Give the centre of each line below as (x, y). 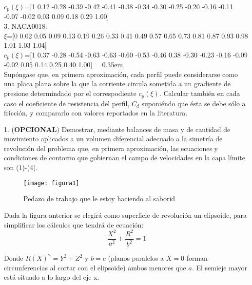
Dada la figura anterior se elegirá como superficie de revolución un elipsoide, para (126, 215)
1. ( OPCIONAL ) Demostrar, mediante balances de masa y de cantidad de (117, 129)
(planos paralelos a (136, 258)
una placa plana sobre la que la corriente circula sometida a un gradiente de (117, 84)
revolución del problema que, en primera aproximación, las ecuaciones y (111, 148)
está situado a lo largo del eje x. (52, 277)
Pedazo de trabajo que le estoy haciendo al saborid (99, 199)
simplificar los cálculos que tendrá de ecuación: (74, 224)
